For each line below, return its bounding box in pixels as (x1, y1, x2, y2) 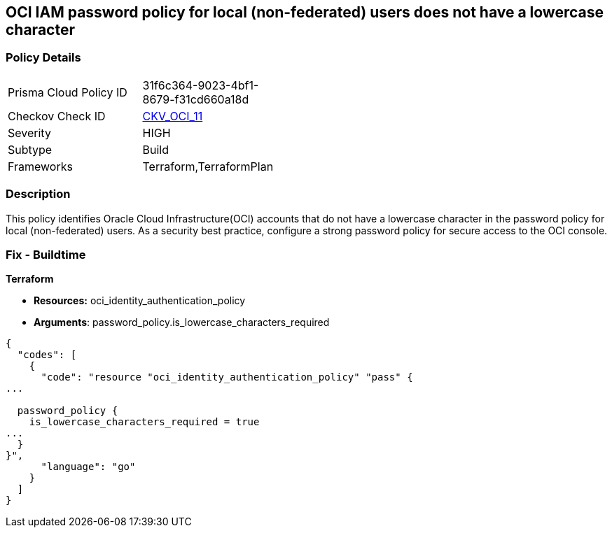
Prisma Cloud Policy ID (8, 85, 127, 99)
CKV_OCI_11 (142, 108, 203, 123)
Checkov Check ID (8, 108, 106, 123)
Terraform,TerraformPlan (142, 159, 274, 173)
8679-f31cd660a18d (142, 92, 249, 106)
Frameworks (8, 159, 73, 173)
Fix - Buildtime (6, 247, 86, 262)
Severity (8, 125, 51, 140)
